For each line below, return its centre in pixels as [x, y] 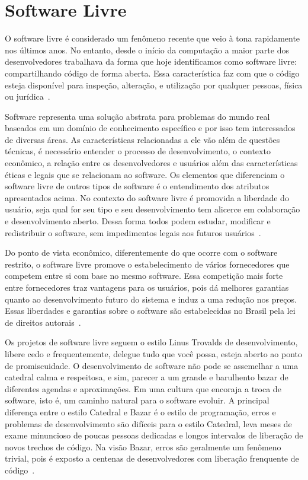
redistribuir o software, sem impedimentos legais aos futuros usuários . [133, 232]
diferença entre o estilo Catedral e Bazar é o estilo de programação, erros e [140, 411]
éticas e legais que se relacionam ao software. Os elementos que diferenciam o [145, 174]
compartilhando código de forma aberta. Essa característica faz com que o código [152, 73]
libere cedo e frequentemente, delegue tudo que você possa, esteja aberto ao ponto [153, 353]
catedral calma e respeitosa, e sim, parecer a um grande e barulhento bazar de [147, 377]
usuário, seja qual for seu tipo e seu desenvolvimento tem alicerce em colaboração [153, 209]
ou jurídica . [28, 96]
